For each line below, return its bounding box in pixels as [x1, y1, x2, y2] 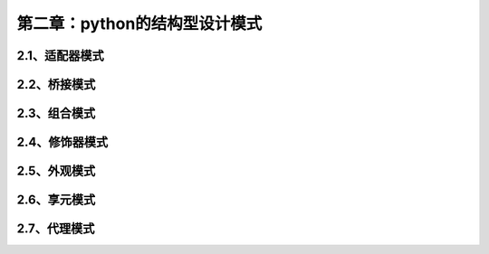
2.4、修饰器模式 [16, 135, 109, 150]
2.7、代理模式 [16, 221, 95, 237]
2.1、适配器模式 [16, 48, 104, 63]
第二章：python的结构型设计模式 [16, 14, 263, 33]
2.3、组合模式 [16, 106, 96, 121]
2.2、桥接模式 [16, 77, 96, 92]
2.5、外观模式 [16, 164, 96, 179]
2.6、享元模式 [16, 193, 96, 208]
